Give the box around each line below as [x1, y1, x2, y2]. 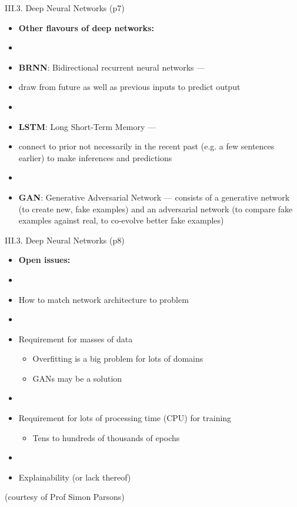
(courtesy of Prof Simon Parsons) [5, 491, 125, 503]
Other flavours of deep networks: [18, 21, 154, 34]
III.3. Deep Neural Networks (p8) [5, 234, 125, 246]
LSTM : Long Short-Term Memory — [18, 120, 156, 132]
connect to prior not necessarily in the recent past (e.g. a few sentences [18, 140, 275, 152]
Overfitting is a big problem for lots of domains [32, 352, 203, 365]
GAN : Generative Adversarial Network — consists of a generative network [18, 191, 290, 203]
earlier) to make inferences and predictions [18, 151, 172, 164]
